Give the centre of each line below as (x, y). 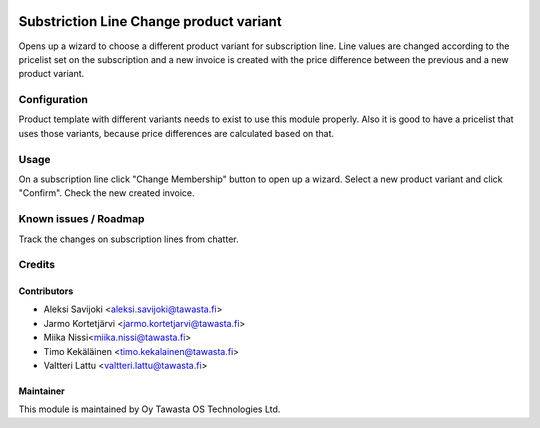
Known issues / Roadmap (81, 219)
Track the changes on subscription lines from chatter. (128, 239)
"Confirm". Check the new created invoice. (106, 193)
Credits (36, 265)
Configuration (53, 100)
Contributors (46, 291)
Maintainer (41, 391)
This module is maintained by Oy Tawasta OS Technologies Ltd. (149, 409)
